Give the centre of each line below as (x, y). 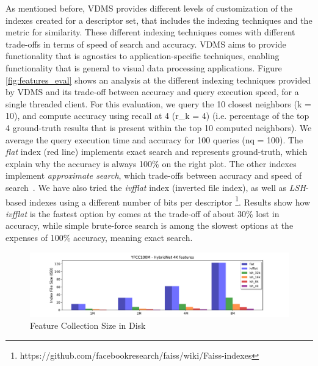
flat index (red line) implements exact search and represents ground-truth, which (157, 152)
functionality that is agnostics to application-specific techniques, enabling (143, 56)
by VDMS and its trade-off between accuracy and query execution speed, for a (152, 92)
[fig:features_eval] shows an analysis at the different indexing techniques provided (158, 80)
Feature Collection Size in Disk (88, 325)
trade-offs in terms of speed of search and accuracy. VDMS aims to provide (146, 44)
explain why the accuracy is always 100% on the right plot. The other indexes (151, 163)
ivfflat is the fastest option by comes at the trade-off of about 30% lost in (143, 213)
